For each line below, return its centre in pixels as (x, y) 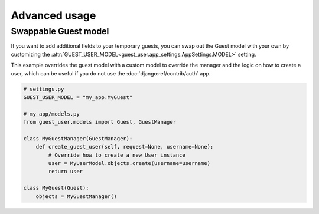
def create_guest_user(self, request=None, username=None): (125, 147)
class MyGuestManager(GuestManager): (78, 138)
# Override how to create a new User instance (117, 155)
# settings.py (44, 89)
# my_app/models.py (51, 114)
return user (65, 172)
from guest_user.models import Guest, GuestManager (100, 122)
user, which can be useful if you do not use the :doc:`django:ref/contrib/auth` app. (111, 73)
